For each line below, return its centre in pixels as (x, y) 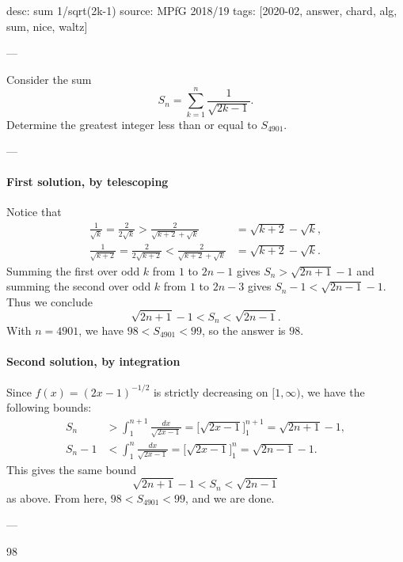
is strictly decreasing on (211, 391)
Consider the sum (49, 79)
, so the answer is (243, 330)
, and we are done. (230, 497)
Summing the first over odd (73, 270)
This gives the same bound (71, 469)
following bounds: (49, 407)
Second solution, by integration (93, 361)
